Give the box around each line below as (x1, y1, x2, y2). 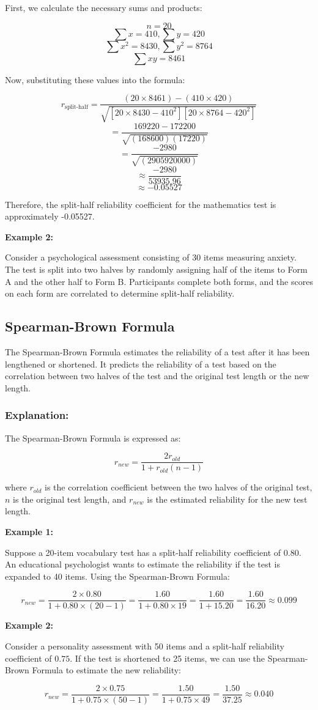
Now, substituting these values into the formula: (5, 73, 185, 86)
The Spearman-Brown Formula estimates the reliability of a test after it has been (5, 345, 310, 358)
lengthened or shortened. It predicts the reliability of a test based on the (5, 357, 276, 370)
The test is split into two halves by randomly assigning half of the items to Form (5, 262, 308, 275)
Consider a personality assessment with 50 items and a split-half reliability (5, 640, 284, 653)
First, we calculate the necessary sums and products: (5, 1, 202, 13)
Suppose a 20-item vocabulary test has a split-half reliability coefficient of (5, 545, 281, 558)
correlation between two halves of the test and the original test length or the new (5, 369, 309, 382)
